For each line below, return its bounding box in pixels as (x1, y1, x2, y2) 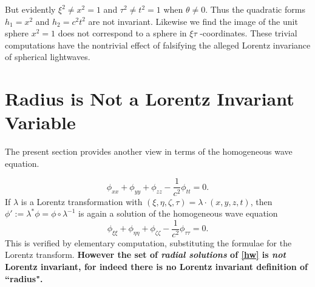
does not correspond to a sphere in (58, 27, 187, 39)
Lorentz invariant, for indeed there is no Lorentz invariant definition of (5, 260, 308, 272)
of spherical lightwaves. (5, 50, 90, 63)
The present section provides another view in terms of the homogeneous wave (5, 145, 293, 158)
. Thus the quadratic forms (205, 3, 305, 15)
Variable (5, 110, 76, 135)
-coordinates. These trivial (200, 27, 297, 39)
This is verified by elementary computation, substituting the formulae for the (5, 236, 292, 249)
